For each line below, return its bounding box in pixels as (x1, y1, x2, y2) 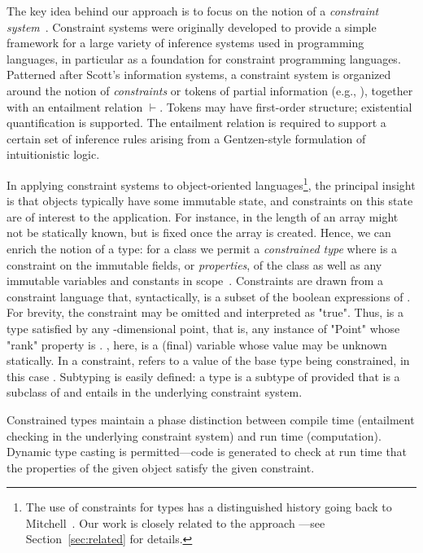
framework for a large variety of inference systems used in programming (7, 34, 364, 51)
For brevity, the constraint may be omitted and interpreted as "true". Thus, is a (7, 304, 403, 321)
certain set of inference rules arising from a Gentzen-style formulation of (7, 129, 366, 147)
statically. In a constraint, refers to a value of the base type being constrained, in (7, 352, 410, 369)
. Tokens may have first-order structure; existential (159, 98, 412, 115)
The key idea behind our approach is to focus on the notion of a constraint (7, 2, 379, 19)
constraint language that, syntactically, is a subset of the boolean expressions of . (7, 287, 411, 305)
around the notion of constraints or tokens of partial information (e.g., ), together (7, 81, 413, 99)
